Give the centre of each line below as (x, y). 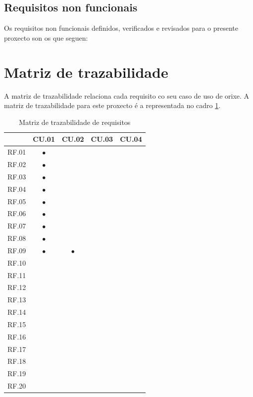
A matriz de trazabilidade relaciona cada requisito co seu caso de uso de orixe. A (127, 95)
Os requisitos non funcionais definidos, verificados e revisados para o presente (121, 28)
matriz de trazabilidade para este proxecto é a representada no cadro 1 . (112, 105)
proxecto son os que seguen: (46, 37)
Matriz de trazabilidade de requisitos (75, 122)
